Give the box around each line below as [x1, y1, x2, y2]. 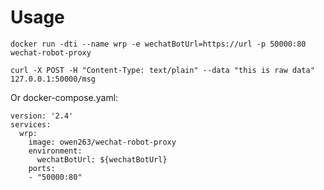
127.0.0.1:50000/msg [10, 74, 97, 84]
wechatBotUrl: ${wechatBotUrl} [36, 154, 168, 165]
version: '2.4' [10, 111, 74, 121]
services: [10, 119, 52, 130]
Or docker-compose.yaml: [10, 91, 119, 103]
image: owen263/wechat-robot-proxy [28, 137, 177, 147]
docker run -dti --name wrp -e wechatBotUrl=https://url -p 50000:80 [10, 39, 307, 49]
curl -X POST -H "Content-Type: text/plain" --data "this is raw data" [10, 65, 315, 75]
